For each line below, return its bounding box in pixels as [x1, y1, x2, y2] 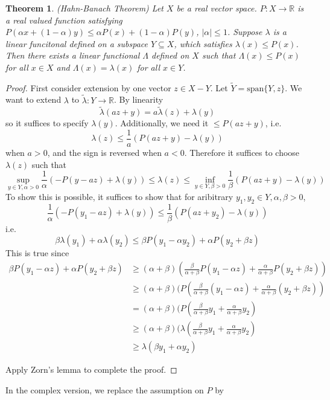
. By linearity [114, 93, 163, 106]
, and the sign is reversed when [47, 146, 162, 159]
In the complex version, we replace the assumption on [5, 383, 204, 396]
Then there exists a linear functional [5, 49, 140, 62]
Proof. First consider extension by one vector [5, 81, 171, 94]
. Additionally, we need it [115, 117, 209, 129]
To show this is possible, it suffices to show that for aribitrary [5, 190, 233, 202]
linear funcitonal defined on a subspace [5, 37, 148, 50]
